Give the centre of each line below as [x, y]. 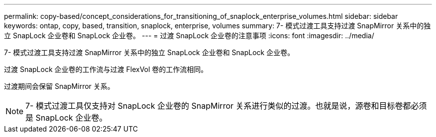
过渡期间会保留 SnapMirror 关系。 [59, 86]
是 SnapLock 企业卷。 [66, 118]
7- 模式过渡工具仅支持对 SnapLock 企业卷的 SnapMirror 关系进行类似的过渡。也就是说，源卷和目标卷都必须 [226, 106]
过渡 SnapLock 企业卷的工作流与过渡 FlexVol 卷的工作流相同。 [106, 69]
